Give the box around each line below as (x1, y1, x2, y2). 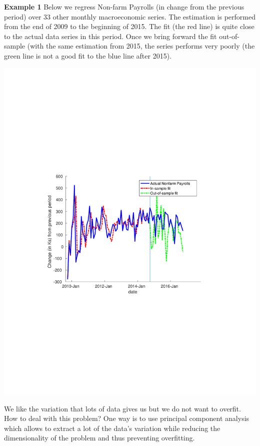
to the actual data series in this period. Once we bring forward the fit (4, 31, 217, 41)
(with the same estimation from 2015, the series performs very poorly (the (27, 41, 255, 51)
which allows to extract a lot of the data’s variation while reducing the (4, 422, 220, 433)
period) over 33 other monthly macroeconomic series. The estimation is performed (4, 11, 255, 22)
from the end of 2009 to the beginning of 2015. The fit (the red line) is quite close (4, 21, 254, 32)
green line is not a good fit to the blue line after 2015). (4, 50, 171, 61)
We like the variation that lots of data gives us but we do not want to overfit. (4, 403, 241, 413)
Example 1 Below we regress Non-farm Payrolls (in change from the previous (4, 2, 244, 12)
